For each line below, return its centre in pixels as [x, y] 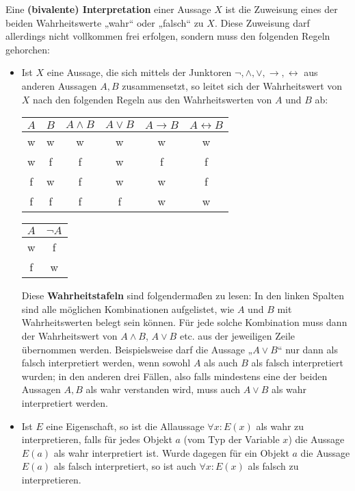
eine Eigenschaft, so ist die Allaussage [125, 426]
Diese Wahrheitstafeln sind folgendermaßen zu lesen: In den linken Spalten [183, 295]
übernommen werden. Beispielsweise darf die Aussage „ [137, 349]
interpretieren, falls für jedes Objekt [97, 439]
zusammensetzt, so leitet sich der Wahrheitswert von [232, 85]
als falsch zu [273, 466]
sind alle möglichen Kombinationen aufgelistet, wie [128, 309]
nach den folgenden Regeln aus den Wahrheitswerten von [153, 99]
